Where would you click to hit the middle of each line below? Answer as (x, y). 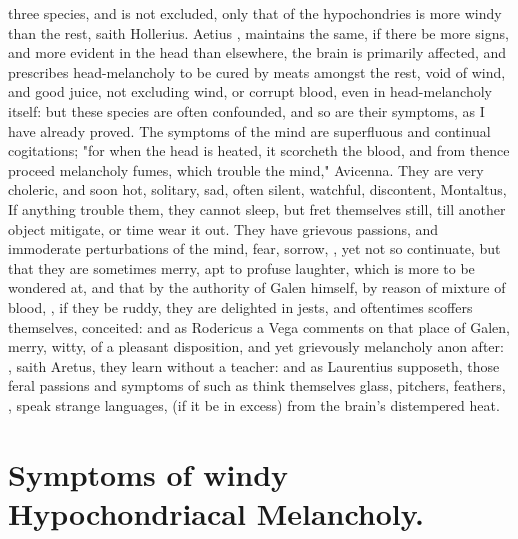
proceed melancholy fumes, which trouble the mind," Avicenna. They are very (246, 169)
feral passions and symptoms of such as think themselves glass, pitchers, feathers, (257, 385)
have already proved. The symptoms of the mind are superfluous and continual (249, 130)
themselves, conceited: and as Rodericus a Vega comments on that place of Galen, (259, 326)
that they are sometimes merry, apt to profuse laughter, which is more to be (241, 267)
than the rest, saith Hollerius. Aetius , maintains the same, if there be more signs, (258, 32)
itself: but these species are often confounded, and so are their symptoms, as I (246, 110)
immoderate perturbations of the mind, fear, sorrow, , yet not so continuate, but (254, 248)
